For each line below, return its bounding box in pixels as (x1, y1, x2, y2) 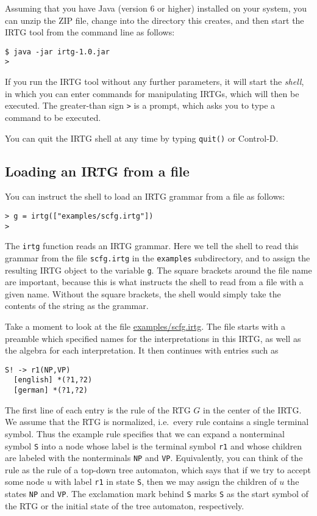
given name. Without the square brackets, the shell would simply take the (5, 287, 281, 300)
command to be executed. (5, 111, 101, 123)
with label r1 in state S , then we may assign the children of (54, 475, 277, 488)
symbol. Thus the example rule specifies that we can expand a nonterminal (5, 427, 285, 440)
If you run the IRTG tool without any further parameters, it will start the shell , (5, 75, 304, 88)
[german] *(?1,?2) (13, 386, 88, 395)
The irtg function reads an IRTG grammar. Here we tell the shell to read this (5, 239, 299, 252)
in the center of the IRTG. (203, 403, 302, 416)
